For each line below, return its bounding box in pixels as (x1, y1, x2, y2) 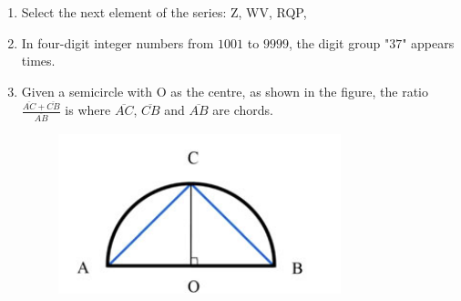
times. (21, 51, 56, 70)
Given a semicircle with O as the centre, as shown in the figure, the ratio (21, 81, 428, 100)
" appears (402, 33, 455, 52)
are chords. (212, 100, 274, 119)
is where (65, 100, 111, 119)
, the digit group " (288, 33, 390, 52)
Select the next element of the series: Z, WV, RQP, (21, 3, 307, 21)
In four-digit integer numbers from (21, 33, 214, 52)
